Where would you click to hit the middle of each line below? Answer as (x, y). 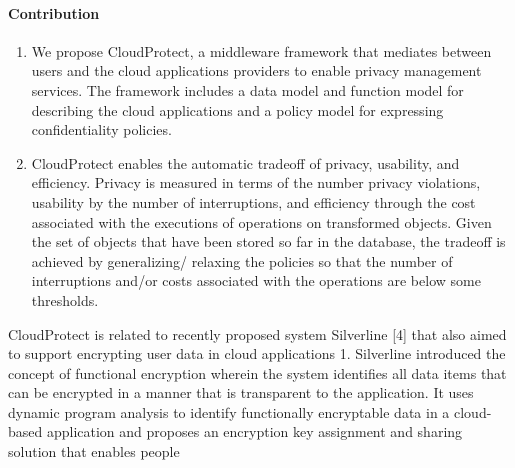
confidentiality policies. (101, 129)
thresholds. (65, 299)
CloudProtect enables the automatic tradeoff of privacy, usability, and (245, 162)
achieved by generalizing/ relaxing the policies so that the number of (242, 260)
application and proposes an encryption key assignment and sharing (254, 431)
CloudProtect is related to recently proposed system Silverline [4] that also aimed (257, 333)
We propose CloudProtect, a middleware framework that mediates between (261, 50)
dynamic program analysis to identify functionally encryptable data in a (229, 411)
